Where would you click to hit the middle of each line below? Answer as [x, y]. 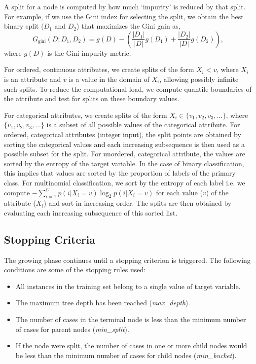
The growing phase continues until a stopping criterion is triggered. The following [127, 260]
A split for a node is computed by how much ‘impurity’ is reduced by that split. [125, 6]
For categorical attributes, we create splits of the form [86, 115]
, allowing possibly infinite [199, 79]
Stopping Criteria [50, 239]
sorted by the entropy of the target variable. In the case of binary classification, [124, 163]
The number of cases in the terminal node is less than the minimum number [131, 319]
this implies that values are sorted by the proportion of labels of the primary [120, 173]
